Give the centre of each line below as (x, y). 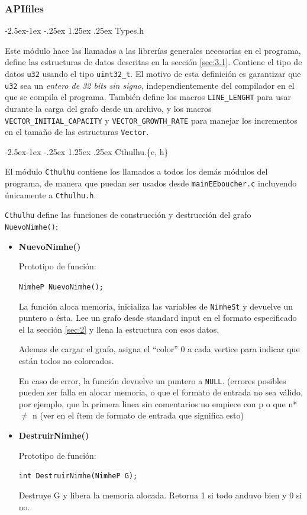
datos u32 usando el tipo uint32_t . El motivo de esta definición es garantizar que (153, 73)
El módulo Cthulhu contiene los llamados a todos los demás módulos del (136, 171)
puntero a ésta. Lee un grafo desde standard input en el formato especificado (158, 318)
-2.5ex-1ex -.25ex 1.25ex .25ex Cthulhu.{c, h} (87, 151)
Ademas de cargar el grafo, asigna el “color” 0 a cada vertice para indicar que (159, 349)
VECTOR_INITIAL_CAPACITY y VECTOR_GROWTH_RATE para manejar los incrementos (151, 120)
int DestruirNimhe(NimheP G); (78, 476)
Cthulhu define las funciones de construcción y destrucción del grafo (128, 215)
